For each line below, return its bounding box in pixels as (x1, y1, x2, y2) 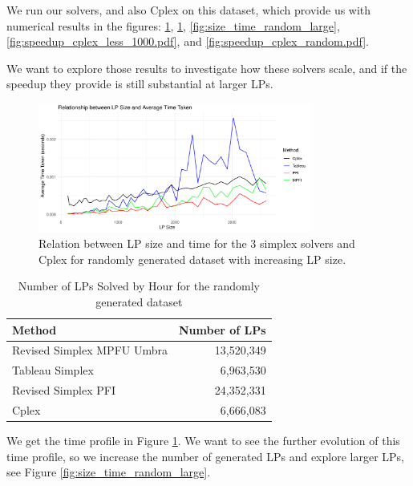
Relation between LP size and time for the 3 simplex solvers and (38, 235, 355, 252)
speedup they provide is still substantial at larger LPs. (6, 75, 273, 92)
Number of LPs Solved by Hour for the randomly (18, 277, 260, 294)
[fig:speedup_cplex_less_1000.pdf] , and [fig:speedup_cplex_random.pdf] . (6, 33, 369, 50)
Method (12, 321, 57, 338)
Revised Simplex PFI (12, 382, 115, 399)
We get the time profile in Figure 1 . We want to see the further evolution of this (6, 432, 400, 449)
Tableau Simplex (12, 362, 94, 379)
